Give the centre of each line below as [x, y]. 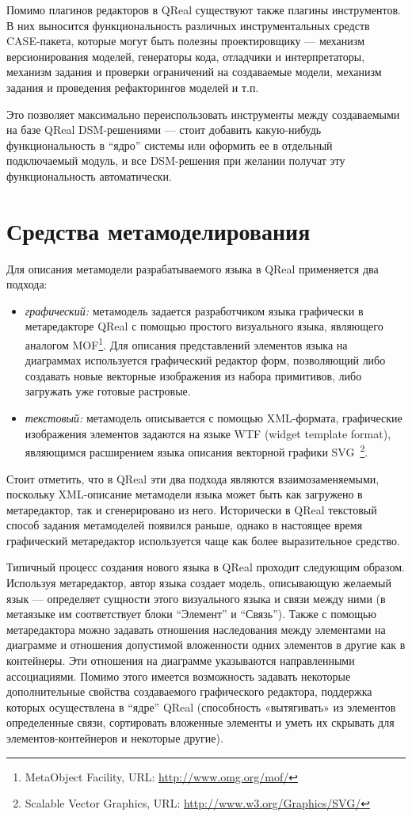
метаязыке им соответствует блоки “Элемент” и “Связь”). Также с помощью [191, 614]
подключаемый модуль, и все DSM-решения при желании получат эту [176, 160]
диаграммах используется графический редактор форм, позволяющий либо [205, 360]
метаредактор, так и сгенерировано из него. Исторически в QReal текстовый [192, 509]
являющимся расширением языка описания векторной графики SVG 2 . [196, 450]
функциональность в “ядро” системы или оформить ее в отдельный [170, 145]
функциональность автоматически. [89, 176]
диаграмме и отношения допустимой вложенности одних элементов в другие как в [206, 645]
